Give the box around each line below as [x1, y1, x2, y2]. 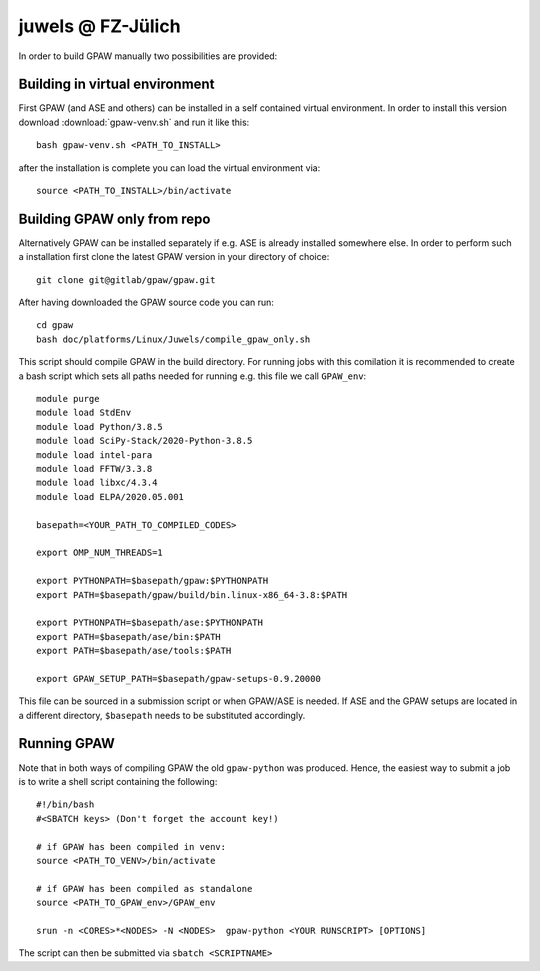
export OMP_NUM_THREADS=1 [36, 547, 164, 559]
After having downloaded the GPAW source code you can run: [18, 296, 275, 309]
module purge [36, 393, 100, 405]
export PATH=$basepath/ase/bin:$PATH [36, 631, 222, 642]
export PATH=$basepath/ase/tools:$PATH [36, 645, 232, 657]
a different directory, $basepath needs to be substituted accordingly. [18, 709, 306, 721]
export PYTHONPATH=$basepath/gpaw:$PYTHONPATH [36, 575, 269, 587]
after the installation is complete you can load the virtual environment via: [18, 161, 321, 174]
